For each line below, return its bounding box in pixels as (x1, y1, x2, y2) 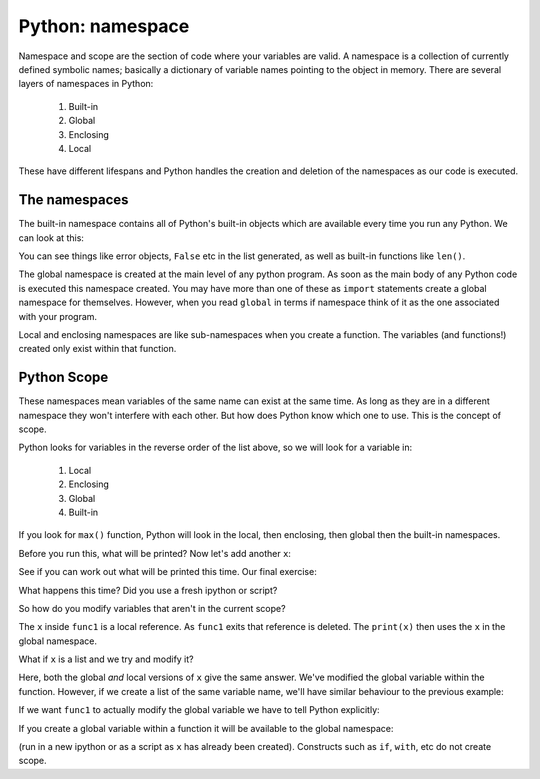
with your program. (18, 310, 98, 322)
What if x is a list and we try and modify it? (18, 653, 194, 665)
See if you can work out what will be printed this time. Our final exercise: (18, 566, 317, 578)
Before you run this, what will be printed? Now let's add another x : (18, 547, 292, 559)
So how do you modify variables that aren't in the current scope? (18, 602, 286, 614)
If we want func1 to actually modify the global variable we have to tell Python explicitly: (18, 704, 380, 716)
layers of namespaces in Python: (18, 78, 154, 90)
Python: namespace (18, 15, 190, 37)
